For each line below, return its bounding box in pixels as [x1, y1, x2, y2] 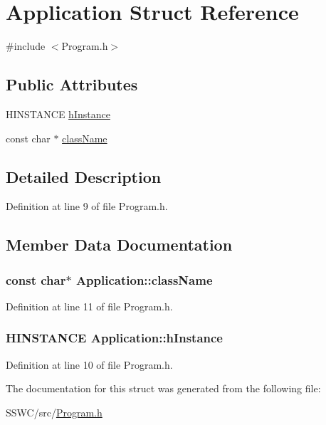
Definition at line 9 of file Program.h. [6, 199, 168, 214]
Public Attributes [6, 73, 138, 95]
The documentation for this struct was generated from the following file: [6, 381, 321, 396]
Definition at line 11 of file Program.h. [6, 298, 173, 313]
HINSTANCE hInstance [6, 106, 110, 121]
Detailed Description [6, 165, 162, 187]
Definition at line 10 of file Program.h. [6, 357, 173, 372]
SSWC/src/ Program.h [6, 404, 102, 419]
